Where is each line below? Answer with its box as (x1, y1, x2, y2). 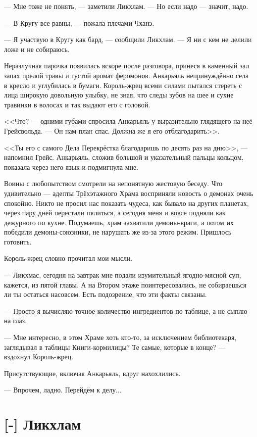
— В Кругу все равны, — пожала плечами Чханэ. (4, 17, 154, 28)
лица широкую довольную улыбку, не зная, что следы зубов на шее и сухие (4, 90, 234, 100)
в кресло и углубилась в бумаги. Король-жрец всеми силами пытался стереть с (4, 80, 242, 90)
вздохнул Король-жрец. (4, 351, 73, 362)
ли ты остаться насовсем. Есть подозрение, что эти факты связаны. (4, 289, 207, 299)
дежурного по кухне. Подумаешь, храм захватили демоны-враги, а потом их (4, 217, 234, 227)
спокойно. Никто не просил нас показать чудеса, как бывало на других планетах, (4, 197, 249, 208)
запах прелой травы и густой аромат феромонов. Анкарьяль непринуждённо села (4, 70, 249, 80)
